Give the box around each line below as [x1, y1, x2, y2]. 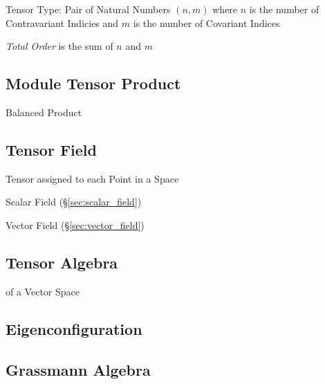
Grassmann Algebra [6, 358, 151, 380]
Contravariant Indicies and [6, 15, 119, 30]
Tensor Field [6, 138, 97, 160]
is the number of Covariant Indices [133, 15, 280, 30]
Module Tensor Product [6, 73, 181, 94]
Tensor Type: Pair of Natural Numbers [6, 2, 171, 16]
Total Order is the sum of [6, 39, 113, 53]
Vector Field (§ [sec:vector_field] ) [6, 217, 145, 232]
